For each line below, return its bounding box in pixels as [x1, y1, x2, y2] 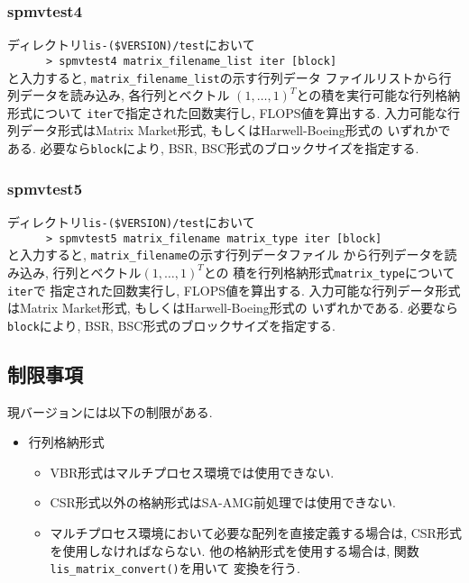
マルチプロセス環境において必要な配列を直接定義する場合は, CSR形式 [50, 524, 462, 542]
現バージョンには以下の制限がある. [7, 402, 213, 421]
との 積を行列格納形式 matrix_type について [203, 262, 455, 281]
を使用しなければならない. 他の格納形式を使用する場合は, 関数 [50, 541, 419, 560]
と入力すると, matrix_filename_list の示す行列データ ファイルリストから [7, 68, 439, 87]
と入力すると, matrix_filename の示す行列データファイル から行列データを [7, 245, 445, 264]
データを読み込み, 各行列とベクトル [19, 86, 230, 105]
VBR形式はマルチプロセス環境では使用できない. [50, 462, 335, 481]
